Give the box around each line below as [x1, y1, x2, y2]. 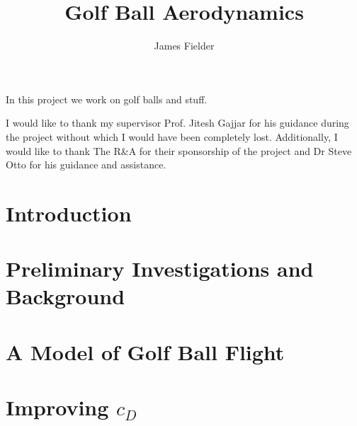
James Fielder [154, 38, 215, 53]
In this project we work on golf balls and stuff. [6, 91, 208, 106]
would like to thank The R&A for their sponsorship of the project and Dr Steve [6, 143, 352, 158]
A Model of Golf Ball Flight [6, 337, 285, 366]
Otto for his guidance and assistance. [6, 157, 166, 172]
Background [6, 282, 125, 311]
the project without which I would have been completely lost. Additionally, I [6, 129, 338, 144]
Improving [6, 393, 109, 422]
